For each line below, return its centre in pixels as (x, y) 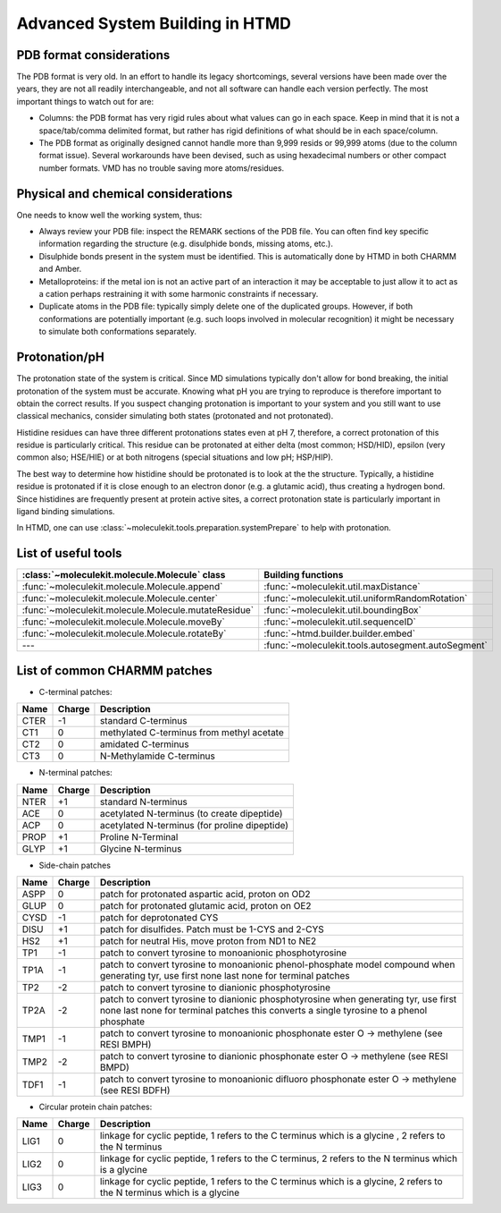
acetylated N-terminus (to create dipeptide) (191, 813)
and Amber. (60, 269)
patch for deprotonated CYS (159, 918)
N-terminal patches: (76, 773)
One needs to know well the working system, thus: (109, 215)
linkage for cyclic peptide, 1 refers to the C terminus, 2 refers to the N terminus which (279, 1158)
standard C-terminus (143, 721)
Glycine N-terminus (141, 848)
